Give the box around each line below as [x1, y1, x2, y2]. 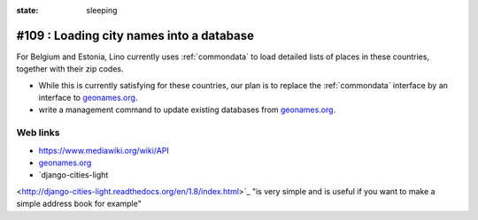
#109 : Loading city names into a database [16, 27, 254, 43]
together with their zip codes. [16, 64, 124, 74]
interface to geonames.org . [38, 93, 138, 103]
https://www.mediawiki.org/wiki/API [38, 145, 170, 156]
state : [16, 5, 39, 15]
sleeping [86, 5, 118, 15]
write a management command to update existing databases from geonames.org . [38, 104, 336, 115]
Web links [16, 126, 60, 139]
